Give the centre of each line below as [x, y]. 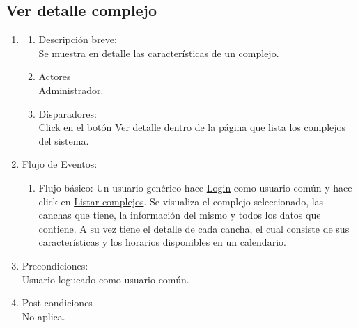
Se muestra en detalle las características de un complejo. [159, 53]
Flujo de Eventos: [60, 164]
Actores [55, 76]
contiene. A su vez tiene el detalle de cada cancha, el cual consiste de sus [194, 228]
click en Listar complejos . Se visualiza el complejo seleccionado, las [181, 201]
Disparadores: [68, 113]
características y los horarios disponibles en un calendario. [162, 242]
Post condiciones [57, 303]
